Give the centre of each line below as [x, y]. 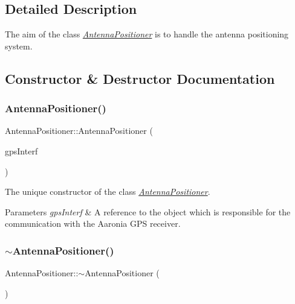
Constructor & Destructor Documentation [140, 78]
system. [19, 46]
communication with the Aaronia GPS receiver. [93, 223]
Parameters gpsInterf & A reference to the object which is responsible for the [148, 211]
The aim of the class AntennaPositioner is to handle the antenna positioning [147, 34]
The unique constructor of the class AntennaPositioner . [108, 192]
